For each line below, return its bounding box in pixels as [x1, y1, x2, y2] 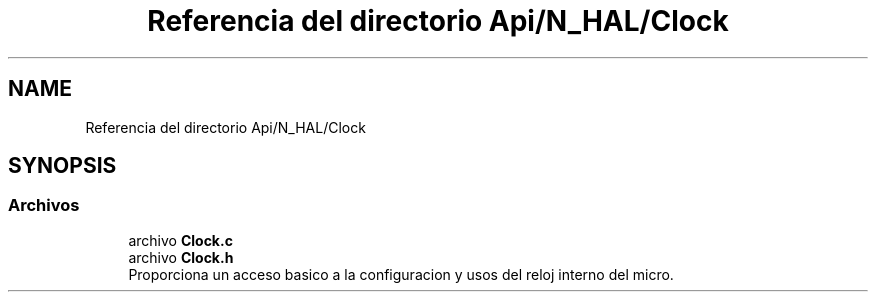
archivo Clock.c [128, 231, 233, 249]
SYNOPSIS [8, 153, 117, 179]
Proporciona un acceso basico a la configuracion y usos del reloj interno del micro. [128, 265, 674, 283]
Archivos [8, 195, 80, 216]
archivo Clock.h [128, 248, 234, 266]
